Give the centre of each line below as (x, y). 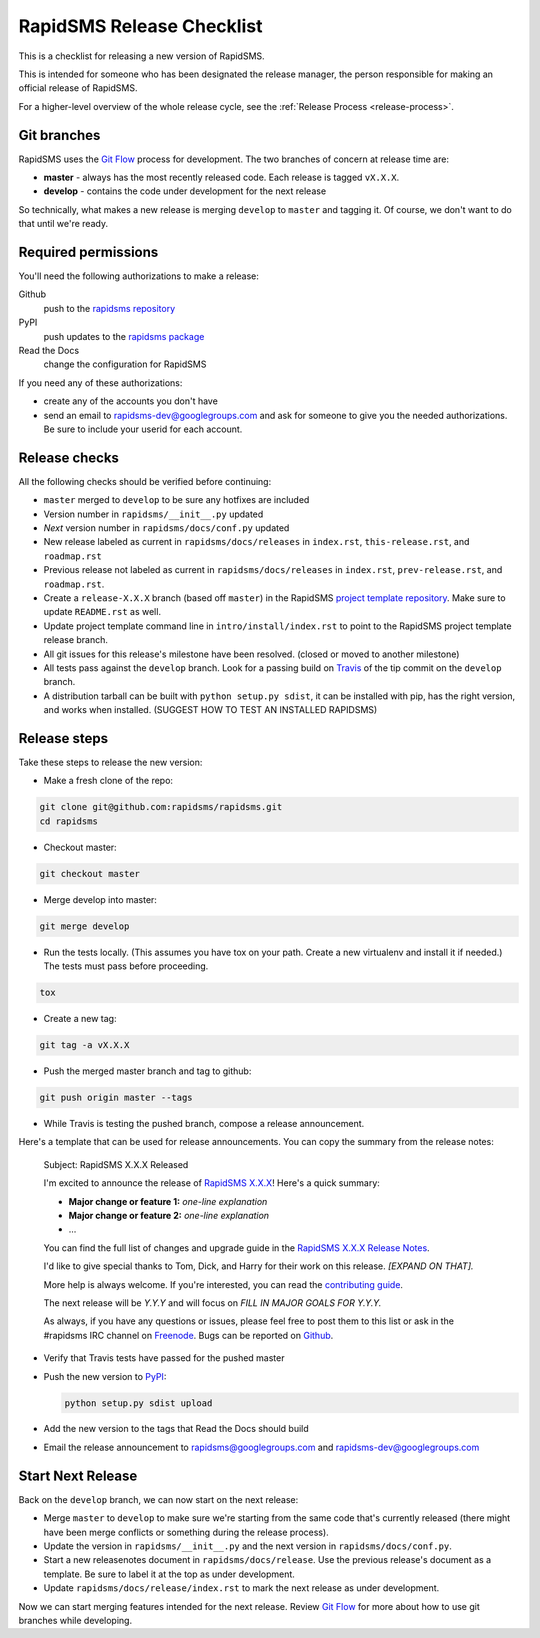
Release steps (63, 738)
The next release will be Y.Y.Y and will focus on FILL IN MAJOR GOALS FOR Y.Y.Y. (212, 1302)
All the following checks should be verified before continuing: (145, 481)
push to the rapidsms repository (109, 308)
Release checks (69, 457)
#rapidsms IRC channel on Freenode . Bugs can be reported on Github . (188, 1335)
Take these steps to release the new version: (110, 762)
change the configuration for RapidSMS (125, 364)
